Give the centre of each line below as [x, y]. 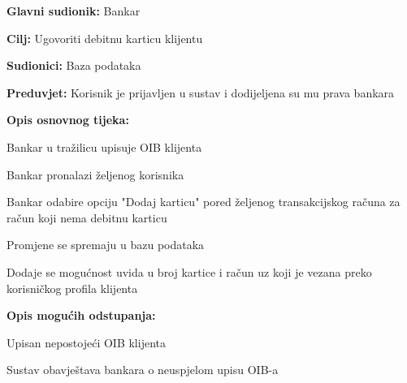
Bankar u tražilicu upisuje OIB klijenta [104, 146]
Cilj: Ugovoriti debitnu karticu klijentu [105, 38]
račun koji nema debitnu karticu [87, 217]
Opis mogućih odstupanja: [81, 315]
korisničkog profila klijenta [72, 288]
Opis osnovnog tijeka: [68, 120]
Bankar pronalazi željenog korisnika [95, 174]
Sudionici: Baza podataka [74, 65]
